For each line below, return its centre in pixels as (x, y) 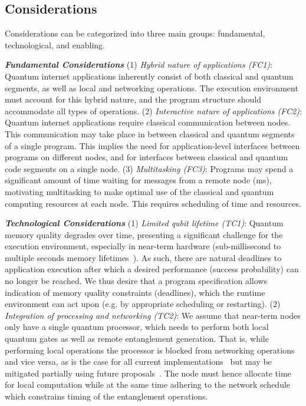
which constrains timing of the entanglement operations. (106, 396)
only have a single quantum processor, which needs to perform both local (137, 327)
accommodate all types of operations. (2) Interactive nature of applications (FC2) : (153, 110)
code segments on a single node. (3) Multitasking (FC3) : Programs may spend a (149, 168)
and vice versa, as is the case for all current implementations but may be (138, 362)
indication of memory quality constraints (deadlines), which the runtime (135, 292)
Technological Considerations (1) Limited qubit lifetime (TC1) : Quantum (144, 223)
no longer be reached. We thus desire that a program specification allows (136, 281)
